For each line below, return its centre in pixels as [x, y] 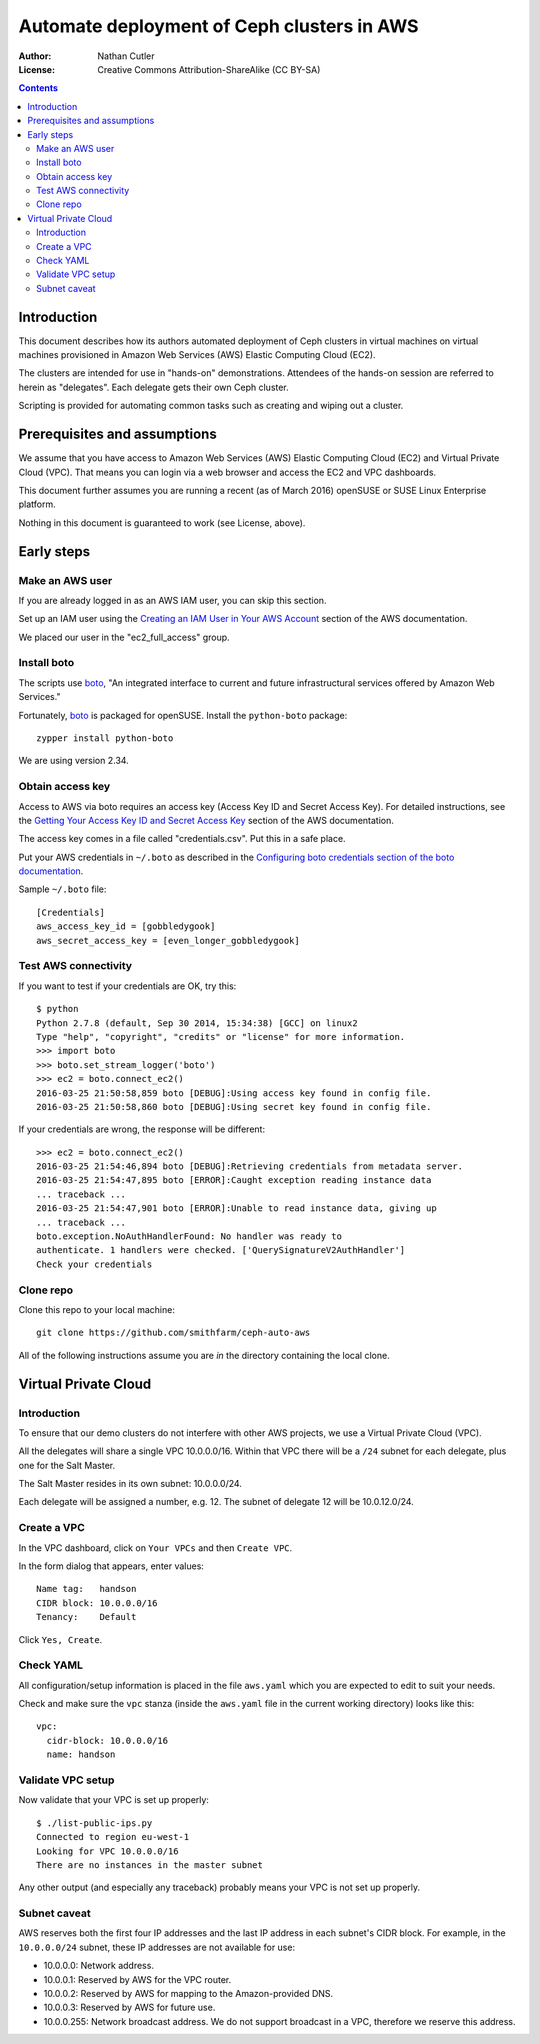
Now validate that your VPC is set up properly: [114, 1800]
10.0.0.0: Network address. [99, 1966]
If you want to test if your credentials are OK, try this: [127, 986]
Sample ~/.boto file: [62, 889]
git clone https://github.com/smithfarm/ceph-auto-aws [173, 1333]
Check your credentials [94, 1264]
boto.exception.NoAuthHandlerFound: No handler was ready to [189, 1236]
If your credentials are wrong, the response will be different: [141, 1129]
